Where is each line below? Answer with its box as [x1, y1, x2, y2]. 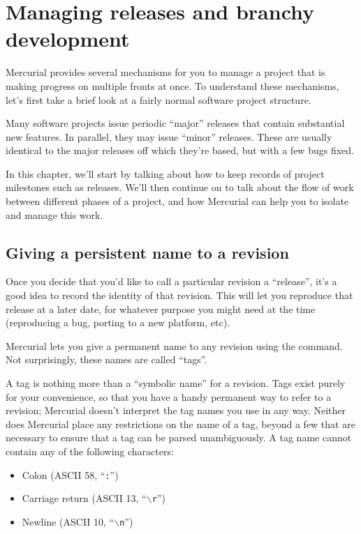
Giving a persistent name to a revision [6, 241, 289, 263]
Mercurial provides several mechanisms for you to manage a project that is [6, 65, 325, 79]
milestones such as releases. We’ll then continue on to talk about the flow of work [6, 180, 354, 194]
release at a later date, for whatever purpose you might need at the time [6, 301, 316, 316]
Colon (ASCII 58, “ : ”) [22, 467, 119, 482]
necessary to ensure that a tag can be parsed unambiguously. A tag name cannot [6, 430, 352, 445]
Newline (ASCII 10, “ [22, 514, 115, 528]
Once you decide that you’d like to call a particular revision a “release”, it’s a [6, 274, 337, 289]
